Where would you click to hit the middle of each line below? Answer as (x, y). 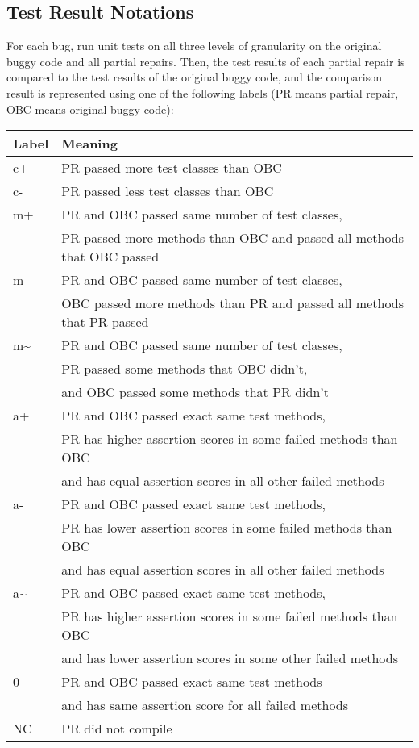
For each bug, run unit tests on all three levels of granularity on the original (194, 46)
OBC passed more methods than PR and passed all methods (233, 303)
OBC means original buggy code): (90, 109)
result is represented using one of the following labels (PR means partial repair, (203, 92)
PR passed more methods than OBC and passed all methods (233, 238)
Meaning (89, 144)
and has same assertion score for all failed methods (205, 705)
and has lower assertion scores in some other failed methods (230, 658)
